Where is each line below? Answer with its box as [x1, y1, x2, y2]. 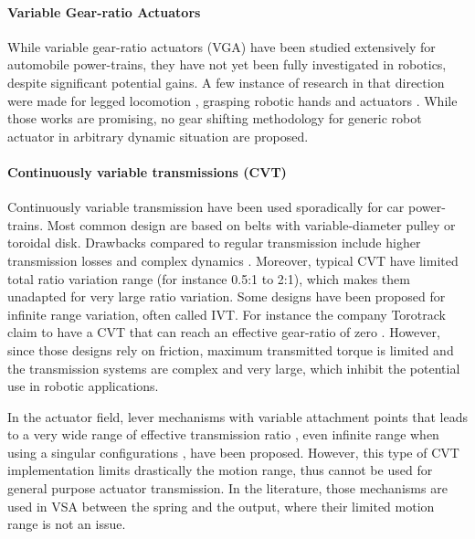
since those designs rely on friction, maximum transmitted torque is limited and [7, 340, 454, 359]
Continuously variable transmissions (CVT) [7, 162, 287, 181]
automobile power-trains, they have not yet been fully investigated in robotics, [7, 55, 447, 74]
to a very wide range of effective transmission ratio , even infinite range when [7, 425, 439, 444]
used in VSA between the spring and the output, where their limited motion [7, 496, 435, 515]
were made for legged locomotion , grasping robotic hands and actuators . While [7, 90, 458, 110]
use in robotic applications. [7, 376, 159, 396]
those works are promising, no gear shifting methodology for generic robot [7, 109, 422, 128]
